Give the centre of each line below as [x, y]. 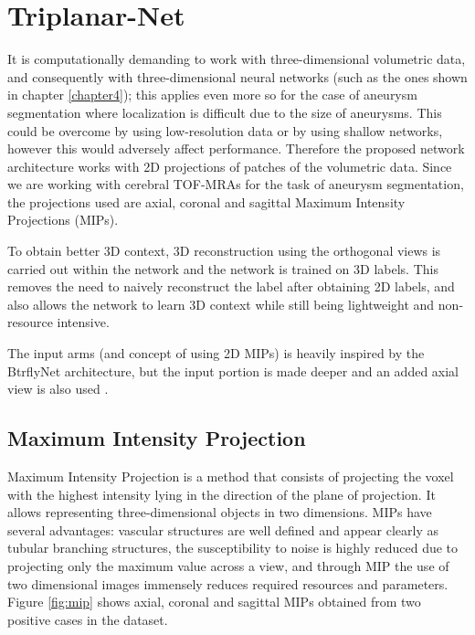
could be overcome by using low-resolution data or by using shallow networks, [225, 130]
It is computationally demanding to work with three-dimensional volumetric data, [237, 59]
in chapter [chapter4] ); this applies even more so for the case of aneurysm [212, 95]
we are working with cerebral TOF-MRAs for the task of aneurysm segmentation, [236, 184]
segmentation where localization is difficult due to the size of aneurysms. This [225, 112]
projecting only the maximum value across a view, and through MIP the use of [228, 565]
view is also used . [58, 389]
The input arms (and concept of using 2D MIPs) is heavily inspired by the [216, 353]
